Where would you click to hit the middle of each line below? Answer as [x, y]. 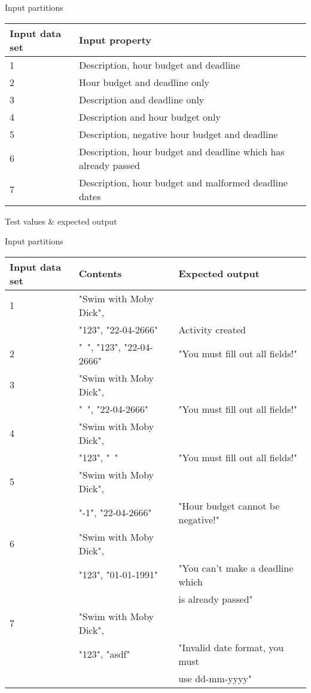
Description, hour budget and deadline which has [182, 151]
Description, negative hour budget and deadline [179, 134]
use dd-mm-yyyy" [215, 678]
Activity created [212, 329]
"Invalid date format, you [231, 647]
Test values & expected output [61, 221]
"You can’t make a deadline [236, 568]
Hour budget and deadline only [144, 82]
